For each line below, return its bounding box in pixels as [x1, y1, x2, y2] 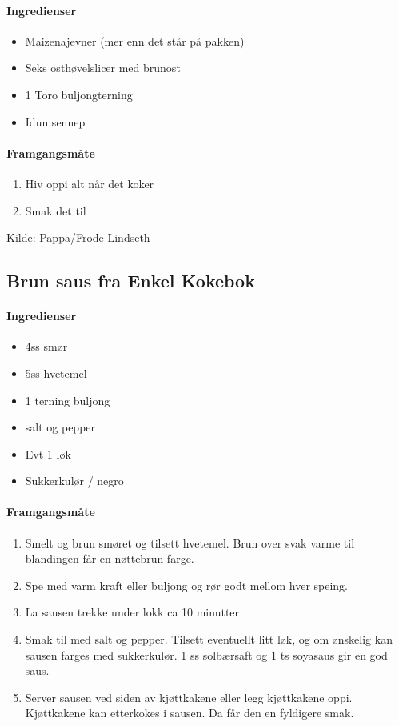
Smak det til [25, 202, 86, 219]
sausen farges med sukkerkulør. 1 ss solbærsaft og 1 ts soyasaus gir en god [25, 646, 388, 663]
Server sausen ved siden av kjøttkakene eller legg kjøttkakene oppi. [25, 688, 353, 705]
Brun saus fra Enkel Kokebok [6, 268, 255, 293]
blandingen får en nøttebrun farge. [25, 550, 194, 567]
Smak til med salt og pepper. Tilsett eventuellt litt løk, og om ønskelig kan [25, 631, 393, 648]
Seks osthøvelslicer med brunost [25, 59, 181, 76]
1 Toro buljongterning [25, 86, 133, 102]
